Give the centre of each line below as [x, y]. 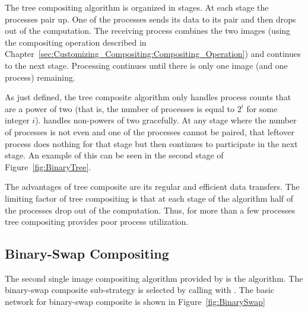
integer [17, 120]
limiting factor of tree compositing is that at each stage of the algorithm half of [149, 198]
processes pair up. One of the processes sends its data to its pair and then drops [150, 19]
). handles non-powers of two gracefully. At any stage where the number [166, 120]
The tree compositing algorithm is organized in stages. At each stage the [137, 7]
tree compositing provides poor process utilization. [97, 222]
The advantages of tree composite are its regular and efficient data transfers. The [152, 187]
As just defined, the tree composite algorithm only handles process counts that [148, 97]
